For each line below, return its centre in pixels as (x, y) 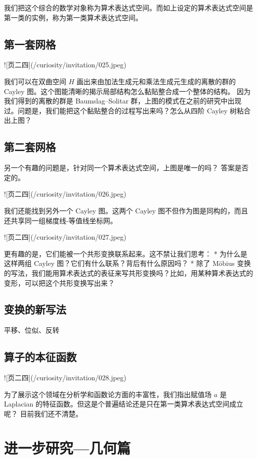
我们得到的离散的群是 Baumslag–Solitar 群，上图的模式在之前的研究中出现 (123, 101)
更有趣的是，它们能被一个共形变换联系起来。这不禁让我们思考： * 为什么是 (126, 253)
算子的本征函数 (40, 357)
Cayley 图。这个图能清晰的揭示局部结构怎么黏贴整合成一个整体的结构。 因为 (127, 91)
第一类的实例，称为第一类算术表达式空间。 (73, 17)
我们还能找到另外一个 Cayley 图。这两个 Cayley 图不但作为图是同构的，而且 (126, 210)
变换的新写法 (35, 309)
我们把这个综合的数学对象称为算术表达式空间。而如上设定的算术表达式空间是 (128, 7)
